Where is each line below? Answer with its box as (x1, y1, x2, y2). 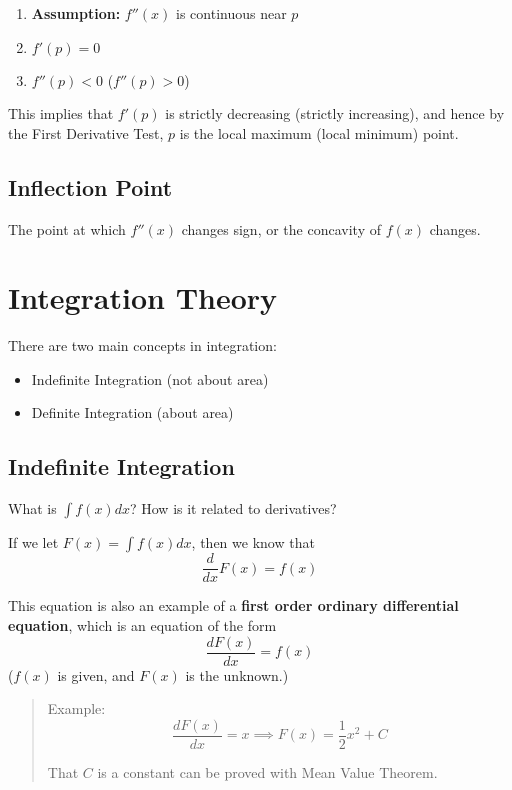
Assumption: (31, 3, 121, 23)
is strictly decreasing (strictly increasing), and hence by (165, 103, 505, 124)
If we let (8, 532, 59, 553)
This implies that (8, 103, 114, 124)
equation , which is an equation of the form (8, 614, 277, 635)
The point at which (8, 218, 126, 239)
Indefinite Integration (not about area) (31, 368, 269, 389)
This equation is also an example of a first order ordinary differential (8, 595, 459, 616)
